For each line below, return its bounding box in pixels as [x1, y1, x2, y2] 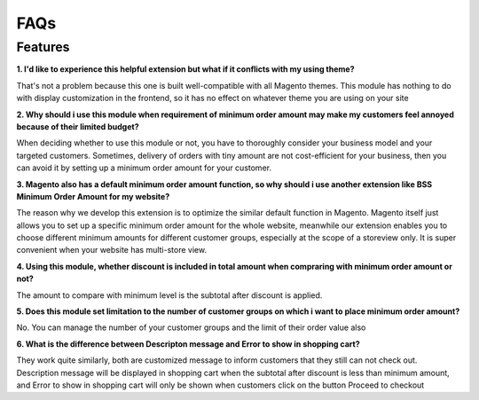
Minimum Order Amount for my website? [16, 191, 170, 201]
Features [16, 39, 70, 55]
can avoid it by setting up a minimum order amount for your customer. [16, 162, 272, 173]
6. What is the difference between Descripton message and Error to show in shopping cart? [16, 338, 361, 349]
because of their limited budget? [16, 121, 139, 132]
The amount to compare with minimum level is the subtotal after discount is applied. [16, 289, 323, 301]
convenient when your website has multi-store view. [16, 245, 208, 255]
